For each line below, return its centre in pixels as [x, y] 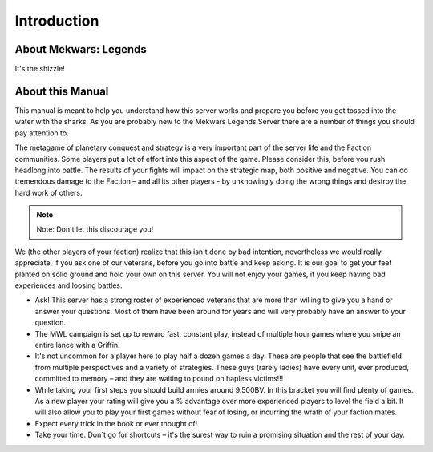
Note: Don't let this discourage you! [95, 229]
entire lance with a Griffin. [77, 345]
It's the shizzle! [40, 69]
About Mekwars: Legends [81, 49]
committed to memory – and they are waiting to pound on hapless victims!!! [159, 379]
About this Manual [62, 91]
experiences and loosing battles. [69, 285]
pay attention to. [42, 133]
